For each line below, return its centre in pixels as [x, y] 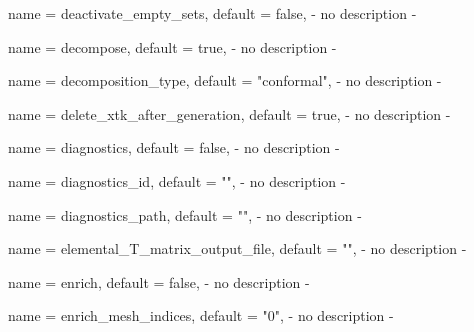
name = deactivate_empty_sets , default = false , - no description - [212, 13]
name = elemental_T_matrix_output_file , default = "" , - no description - [237, 248]
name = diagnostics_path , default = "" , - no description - [185, 214]
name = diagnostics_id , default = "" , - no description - [177, 180]
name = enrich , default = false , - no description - [159, 281]
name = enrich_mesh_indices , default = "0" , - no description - [201, 315]
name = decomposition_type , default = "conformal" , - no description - [225, 80]
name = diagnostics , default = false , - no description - [174, 147]
